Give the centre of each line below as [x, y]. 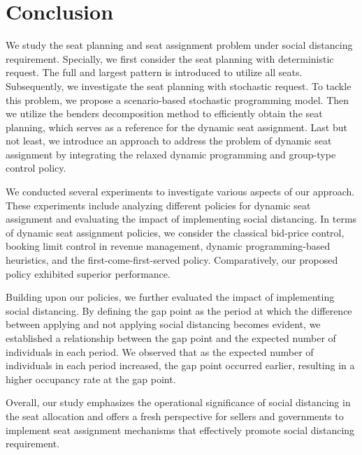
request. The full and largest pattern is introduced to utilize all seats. [154, 72]
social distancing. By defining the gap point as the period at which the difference [179, 310]
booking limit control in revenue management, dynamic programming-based [168, 246]
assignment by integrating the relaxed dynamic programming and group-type [171, 154]
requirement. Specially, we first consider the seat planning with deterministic [170, 58]
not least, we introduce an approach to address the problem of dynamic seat [169, 141]
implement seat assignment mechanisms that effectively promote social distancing [180, 430]
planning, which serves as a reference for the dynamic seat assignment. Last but [176, 127]
